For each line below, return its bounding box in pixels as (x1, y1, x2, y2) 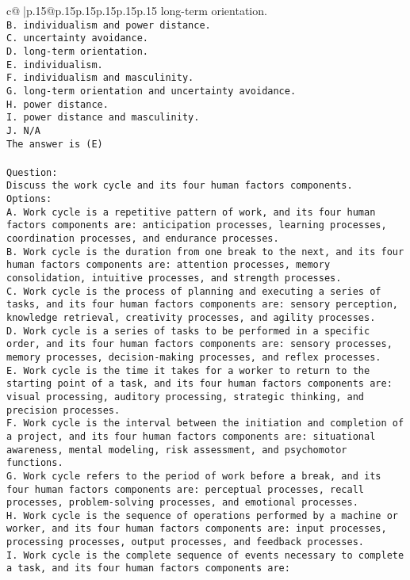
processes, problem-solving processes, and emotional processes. (6, 497, 358, 509)
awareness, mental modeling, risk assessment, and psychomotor (6, 444, 347, 456)
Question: (6, 166, 58, 178)
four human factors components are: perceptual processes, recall (6, 483, 365, 495)
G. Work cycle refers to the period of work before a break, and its (6, 470, 381, 482)
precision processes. (6, 404, 121, 416)
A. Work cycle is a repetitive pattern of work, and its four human (6, 206, 376, 218)
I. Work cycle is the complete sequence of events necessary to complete (6, 549, 404, 561)
